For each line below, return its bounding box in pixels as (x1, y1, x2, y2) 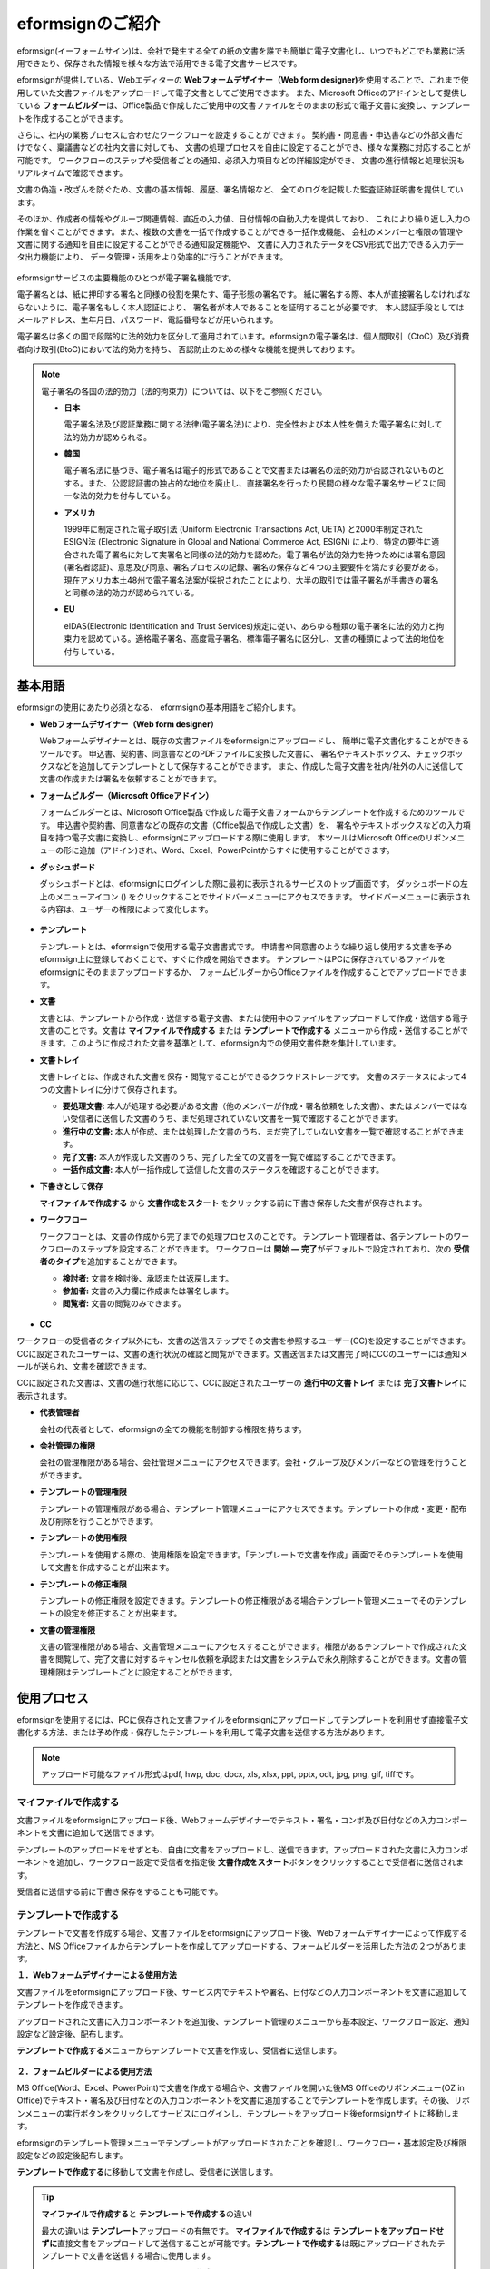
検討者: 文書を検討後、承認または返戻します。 (62, 1272, 234, 1283)
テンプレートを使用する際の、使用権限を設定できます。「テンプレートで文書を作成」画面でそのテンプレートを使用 (39, 1548, 464, 1560)
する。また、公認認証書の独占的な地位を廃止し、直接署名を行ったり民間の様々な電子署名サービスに (64, 477, 437, 488)
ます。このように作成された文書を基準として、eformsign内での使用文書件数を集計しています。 (46, 1037, 401, 1048)
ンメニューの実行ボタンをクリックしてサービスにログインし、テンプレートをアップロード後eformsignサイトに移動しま (16, 2107, 460, 2118)
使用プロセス (16, 1690, 89, 1705)
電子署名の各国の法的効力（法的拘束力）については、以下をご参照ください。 (41, 386, 328, 397)
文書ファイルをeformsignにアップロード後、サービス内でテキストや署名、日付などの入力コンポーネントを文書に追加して (16, 1986, 467, 1997)
